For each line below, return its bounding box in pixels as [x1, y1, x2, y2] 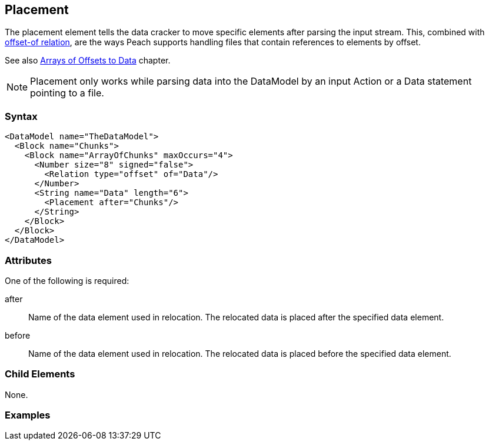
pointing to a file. [30, 87, 104, 99]
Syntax [5, 110, 38, 122]
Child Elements [5, 368, 75, 380]
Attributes [5, 254, 52, 266]
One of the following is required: [5, 275, 129, 286]
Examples [5, 409, 51, 421]
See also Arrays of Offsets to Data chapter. [5, 55, 171, 66]
